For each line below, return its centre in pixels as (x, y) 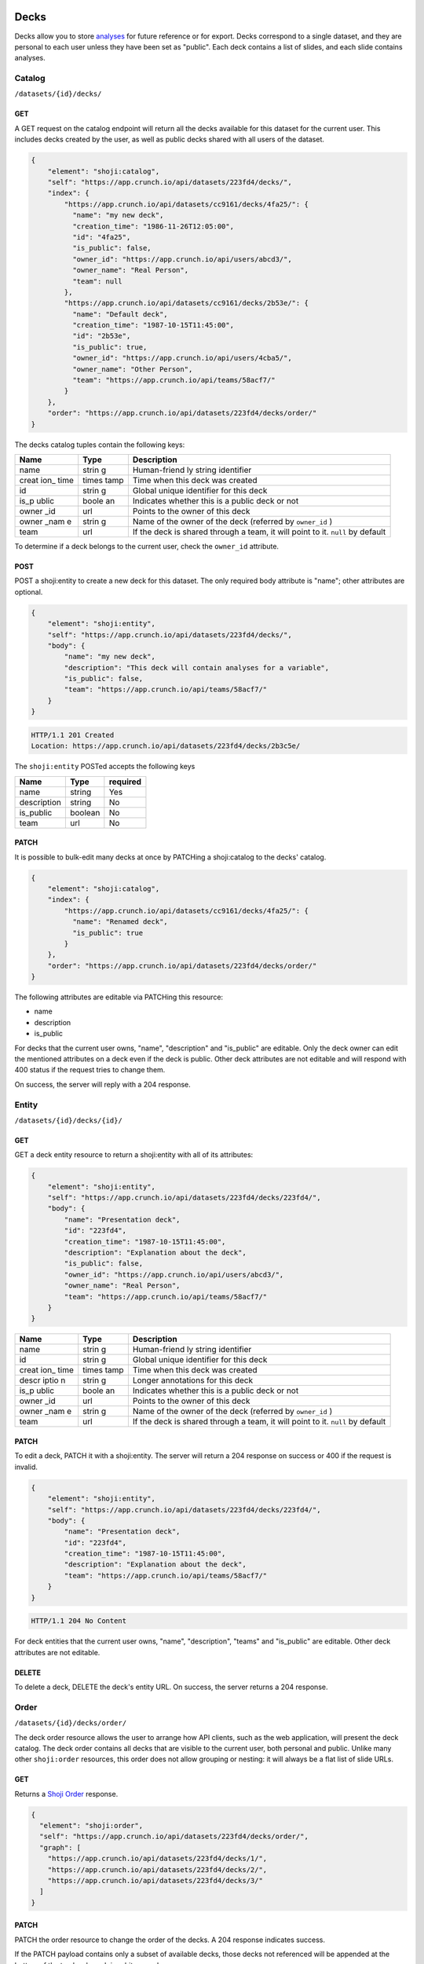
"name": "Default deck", (120, 314)
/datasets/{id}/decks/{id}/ (69, 1120)
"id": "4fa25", (101, 237)
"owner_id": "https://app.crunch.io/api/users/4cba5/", (182, 358)
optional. (29, 592)
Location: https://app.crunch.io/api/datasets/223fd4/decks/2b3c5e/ (166, 746)
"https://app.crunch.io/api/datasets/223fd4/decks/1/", (157, 1859)
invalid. (26, 1467)
